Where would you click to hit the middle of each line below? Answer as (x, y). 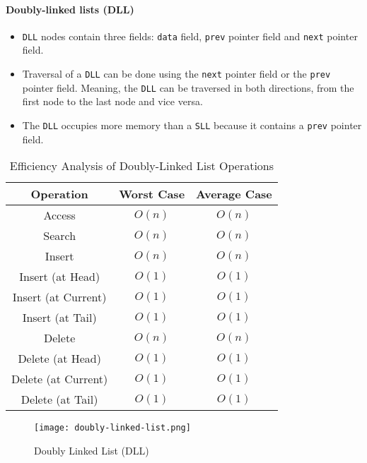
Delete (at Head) (59, 359)
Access (59, 215)
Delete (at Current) (60, 379)
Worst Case (152, 194)
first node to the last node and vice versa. (112, 101)
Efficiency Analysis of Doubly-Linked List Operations (142, 166)
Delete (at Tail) (59, 399)
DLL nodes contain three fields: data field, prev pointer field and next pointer (190, 36)
